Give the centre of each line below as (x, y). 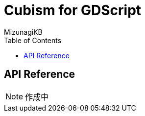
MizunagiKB (23, 32)
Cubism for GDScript (73, 10)
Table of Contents (33, 40)
